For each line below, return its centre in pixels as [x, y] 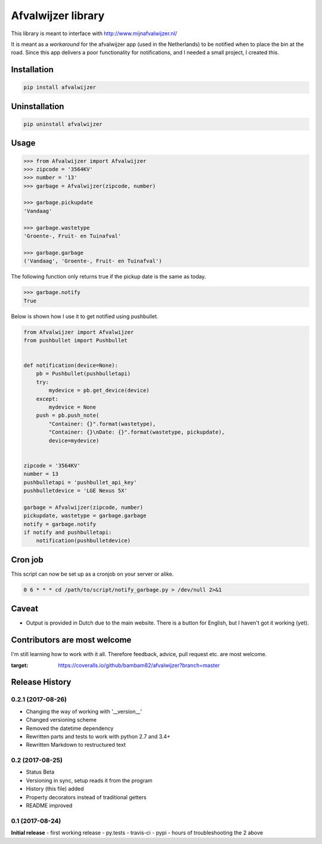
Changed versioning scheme [61, 720]
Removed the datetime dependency [70, 728]
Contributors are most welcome [71, 640]
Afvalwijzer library [58, 16]
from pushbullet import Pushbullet [75, 340]
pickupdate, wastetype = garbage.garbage [85, 516]
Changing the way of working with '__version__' [84, 711]
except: [47, 399]
